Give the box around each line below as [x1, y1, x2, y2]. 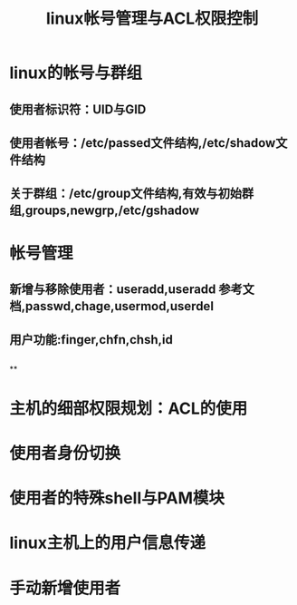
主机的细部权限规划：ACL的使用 [9, 398, 248, 418]
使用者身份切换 [9, 444, 121, 464]
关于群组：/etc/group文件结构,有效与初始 [9, 186, 243, 201]
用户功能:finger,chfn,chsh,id [9, 332, 174, 347]
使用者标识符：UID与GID [9, 102, 147, 117]
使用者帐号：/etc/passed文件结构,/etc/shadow [9, 135, 276, 151]
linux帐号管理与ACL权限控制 [45, 8, 259, 29]
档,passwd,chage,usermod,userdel [9, 298, 215, 314]
